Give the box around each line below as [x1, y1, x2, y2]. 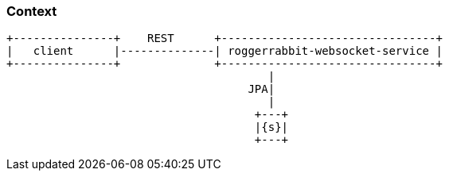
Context [6, 3, 57, 19]
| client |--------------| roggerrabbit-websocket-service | [6, 44, 443, 58]
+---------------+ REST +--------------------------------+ [6, 32, 443, 45]
